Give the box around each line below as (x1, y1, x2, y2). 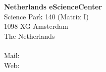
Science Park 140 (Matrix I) (4, 11, 89, 21)
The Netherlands (4, 30, 55, 41)
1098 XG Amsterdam (4, 21, 68, 31)
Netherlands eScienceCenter (4, 1, 102, 11)
